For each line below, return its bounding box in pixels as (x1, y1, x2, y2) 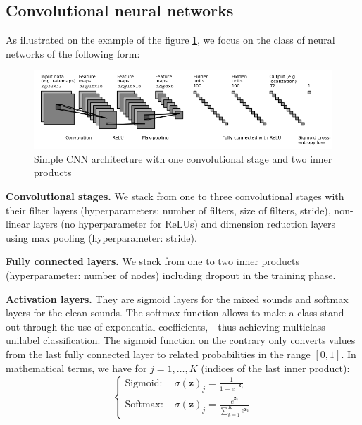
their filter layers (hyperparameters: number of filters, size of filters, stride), (6, 202, 331, 217)
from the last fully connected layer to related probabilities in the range (6, 346, 311, 361)
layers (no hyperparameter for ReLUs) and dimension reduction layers (32, 216, 336, 231)
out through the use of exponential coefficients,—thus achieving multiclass (6, 319, 325, 333)
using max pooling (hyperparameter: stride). (6, 230, 197, 245)
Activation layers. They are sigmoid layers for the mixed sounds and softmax (6, 291, 349, 306)
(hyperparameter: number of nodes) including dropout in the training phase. (6, 267, 336, 282)
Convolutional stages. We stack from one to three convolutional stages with (6, 188, 344, 203)
